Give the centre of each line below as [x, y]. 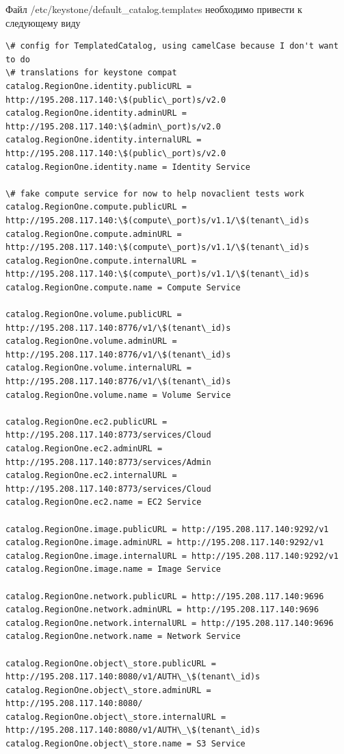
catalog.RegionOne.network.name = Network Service [123, 637]
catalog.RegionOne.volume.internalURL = [99, 368]
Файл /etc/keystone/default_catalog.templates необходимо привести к [154, 9]
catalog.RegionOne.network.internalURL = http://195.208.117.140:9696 [170, 623]
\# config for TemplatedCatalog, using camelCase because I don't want [172, 46]
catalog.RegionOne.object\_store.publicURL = [111, 663]
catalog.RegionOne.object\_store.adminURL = [108, 690]
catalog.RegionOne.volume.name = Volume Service [118, 395]
